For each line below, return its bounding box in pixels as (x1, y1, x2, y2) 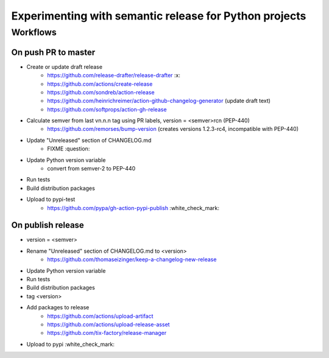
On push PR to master (11, 47, 96, 57)
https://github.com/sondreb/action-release (47, 88, 155, 96)
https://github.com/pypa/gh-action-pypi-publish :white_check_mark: (47, 204, 219, 211)
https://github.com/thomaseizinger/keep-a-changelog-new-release (47, 256, 217, 263)
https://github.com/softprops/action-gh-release (47, 105, 167, 113)
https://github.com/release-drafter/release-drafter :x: (47, 72, 181, 79)
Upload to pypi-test (26, 195, 76, 203)
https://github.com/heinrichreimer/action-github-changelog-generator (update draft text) (47, 97, 271, 105)
